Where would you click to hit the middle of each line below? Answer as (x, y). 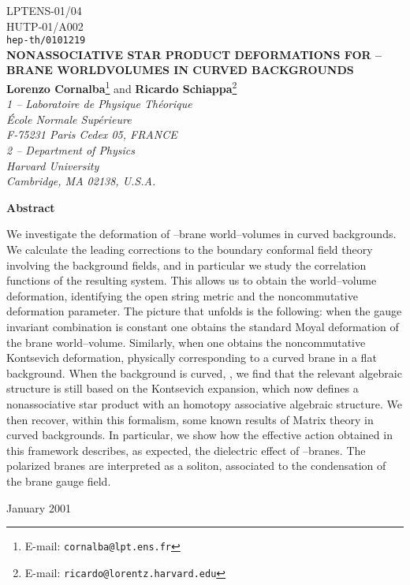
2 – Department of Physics (71, 150)
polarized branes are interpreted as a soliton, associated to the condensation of (196, 466)
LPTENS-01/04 (44, 10)
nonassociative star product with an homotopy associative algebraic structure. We (204, 403)
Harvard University (53, 165)
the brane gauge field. (59, 481)
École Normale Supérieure (69, 119)
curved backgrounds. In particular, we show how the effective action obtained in (199, 435)
